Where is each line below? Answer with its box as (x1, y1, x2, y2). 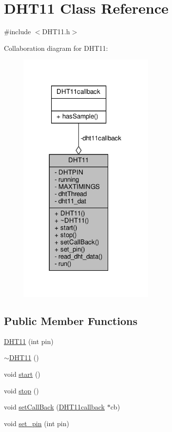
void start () (4, 369, 40, 379)
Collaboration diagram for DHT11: (4, 43, 108, 53)
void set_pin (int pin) (4, 418, 69, 428)
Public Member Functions (4, 313, 137, 328)
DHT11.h (42, 26, 70, 37)
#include (4, 26, 31, 37)
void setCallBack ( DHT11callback (4, 402, 105, 412)
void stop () (4, 385, 39, 395)
